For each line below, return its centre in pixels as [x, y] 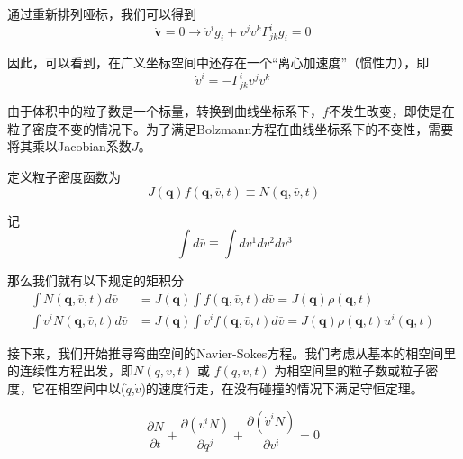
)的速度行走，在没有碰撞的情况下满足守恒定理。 [282, 388]
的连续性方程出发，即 [70, 370]
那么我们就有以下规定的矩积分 [95, 280]
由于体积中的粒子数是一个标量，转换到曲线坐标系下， [165, 111]
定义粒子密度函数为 [64, 176]
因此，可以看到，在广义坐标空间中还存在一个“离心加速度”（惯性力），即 [218, 63]
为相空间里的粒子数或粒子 [350, 370]
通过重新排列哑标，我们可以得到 [102, 13]
